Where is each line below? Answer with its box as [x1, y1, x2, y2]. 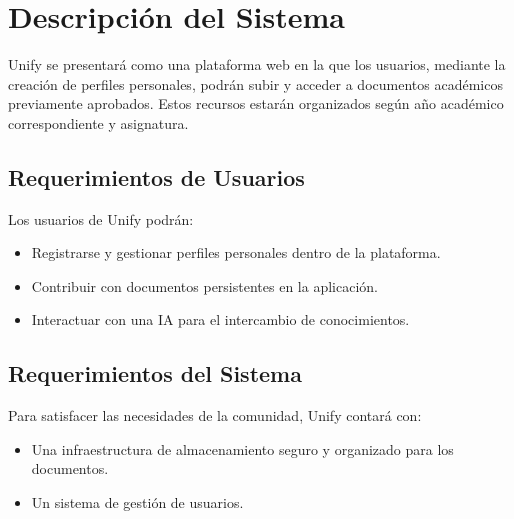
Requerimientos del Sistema [8, 358, 302, 389]
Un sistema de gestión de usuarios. [31, 492, 244, 513]
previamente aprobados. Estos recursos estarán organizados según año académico [8, 93, 504, 114]
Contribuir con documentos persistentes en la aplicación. [31, 275, 378, 296]
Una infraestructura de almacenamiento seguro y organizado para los [31, 438, 454, 459]
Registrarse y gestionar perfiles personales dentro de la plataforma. [31, 242, 441, 263]
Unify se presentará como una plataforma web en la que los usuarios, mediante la [8, 54, 506, 75]
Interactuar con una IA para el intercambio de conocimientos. [31, 309, 410, 330]
